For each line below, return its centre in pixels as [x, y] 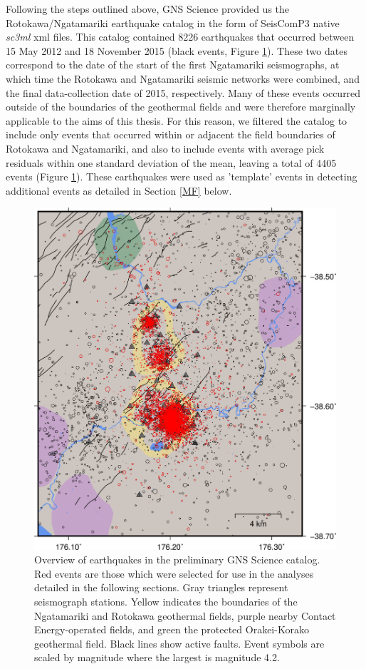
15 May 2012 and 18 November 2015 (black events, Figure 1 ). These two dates [177, 50]
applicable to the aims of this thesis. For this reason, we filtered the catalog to [177, 120]
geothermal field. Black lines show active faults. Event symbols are [179, 643]
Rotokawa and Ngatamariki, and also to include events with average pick [165, 148]
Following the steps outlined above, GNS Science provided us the [148, 9]
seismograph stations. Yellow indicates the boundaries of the [166, 601]
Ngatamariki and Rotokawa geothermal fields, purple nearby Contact [185, 615]
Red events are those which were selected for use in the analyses [174, 573]
